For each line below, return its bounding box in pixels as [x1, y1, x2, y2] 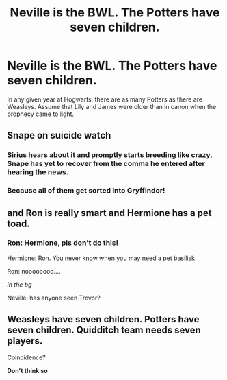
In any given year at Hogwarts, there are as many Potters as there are [7, 95, 203, 104]
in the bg [7, 280, 32, 289]
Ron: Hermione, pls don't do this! [7, 238, 118, 248]
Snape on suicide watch [7, 130, 111, 141]
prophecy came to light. [7, 110, 74, 118]
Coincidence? [7, 353, 46, 361]
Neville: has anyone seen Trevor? [7, 294, 101, 302]
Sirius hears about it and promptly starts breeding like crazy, [7, 150, 213, 160]
